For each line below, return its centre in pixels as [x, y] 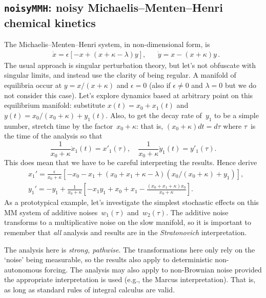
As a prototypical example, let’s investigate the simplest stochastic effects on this [131, 202]
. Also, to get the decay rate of [154, 115]
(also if [160, 85]
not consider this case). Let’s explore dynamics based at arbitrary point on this [129, 95]
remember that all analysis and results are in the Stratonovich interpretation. [126, 232]
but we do [241, 85]
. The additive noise [197, 212]
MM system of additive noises [51, 212]
